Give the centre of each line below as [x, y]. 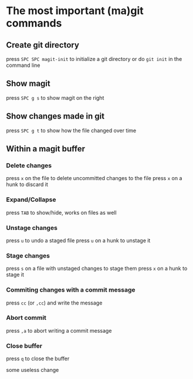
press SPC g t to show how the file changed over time [71, 130]
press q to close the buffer [38, 358]
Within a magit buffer [45, 149]
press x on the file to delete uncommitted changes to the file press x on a [94, 178]
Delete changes [29, 165]
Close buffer [24, 346]
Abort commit [26, 318]
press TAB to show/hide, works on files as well [61, 212]
